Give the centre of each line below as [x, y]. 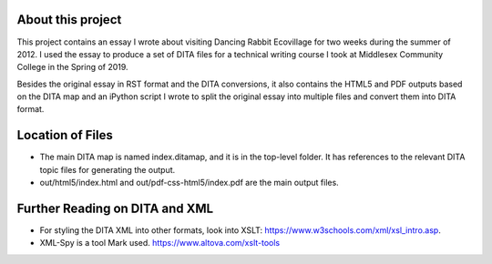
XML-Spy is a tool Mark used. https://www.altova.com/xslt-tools [160, 243]
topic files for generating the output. [108, 169]
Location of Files [65, 135]
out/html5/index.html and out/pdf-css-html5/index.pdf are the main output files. [189, 183]
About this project [69, 20]
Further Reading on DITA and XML [115, 208]
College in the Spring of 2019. [72, 67]
